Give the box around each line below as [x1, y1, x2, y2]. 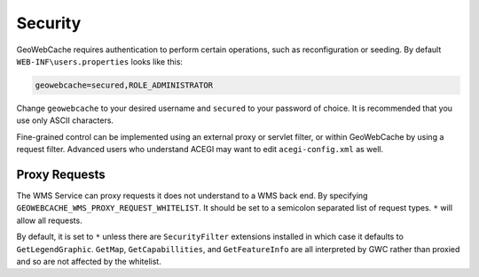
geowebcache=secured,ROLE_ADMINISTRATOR [35, 80, 213, 90]
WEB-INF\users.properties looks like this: [16, 56, 184, 66]
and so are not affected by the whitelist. [16, 256, 161, 266]
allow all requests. [16, 215, 83, 226]
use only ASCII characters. [16, 115, 114, 126]
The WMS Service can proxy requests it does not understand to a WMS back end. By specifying [16, 190, 368, 201]
